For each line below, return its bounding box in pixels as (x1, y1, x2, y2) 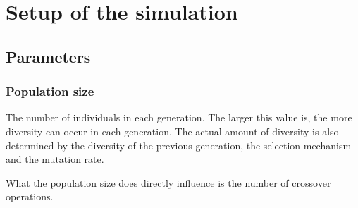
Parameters (6, 45, 91, 67)
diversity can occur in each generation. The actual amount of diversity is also (6, 123, 339, 138)
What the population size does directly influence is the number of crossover (6, 175, 331, 190)
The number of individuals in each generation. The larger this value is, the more (6, 110, 352, 125)
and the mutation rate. (6, 152, 104, 166)
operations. (6, 189, 54, 204)
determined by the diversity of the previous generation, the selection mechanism (6, 137, 352, 152)
